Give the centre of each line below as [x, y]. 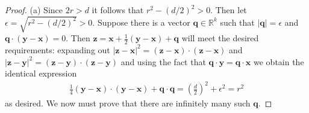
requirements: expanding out [58, 49]
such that [237, 22]
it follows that [118, 10]
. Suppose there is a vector [141, 22]
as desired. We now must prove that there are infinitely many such [128, 103]
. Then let [229, 10]
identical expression [41, 73]
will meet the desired [220, 38]
